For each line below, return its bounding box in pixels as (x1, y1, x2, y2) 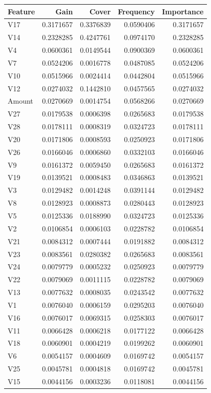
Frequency (118, 6, 155, 16)
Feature (8, 6, 35, 16)
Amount (8, 95, 33, 106)
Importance (162, 6, 204, 16)
